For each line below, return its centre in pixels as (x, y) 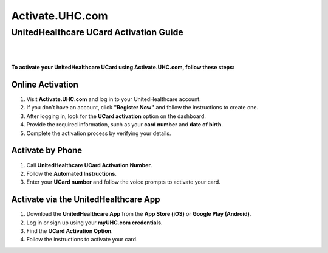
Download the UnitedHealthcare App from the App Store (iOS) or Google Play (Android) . (139, 214)
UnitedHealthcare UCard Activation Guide (97, 32)
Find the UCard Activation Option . (70, 231)
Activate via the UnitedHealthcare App (86, 200)
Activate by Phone (47, 151)
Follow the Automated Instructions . (71, 173)
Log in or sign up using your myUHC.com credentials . (94, 223)
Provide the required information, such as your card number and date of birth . (125, 125)
